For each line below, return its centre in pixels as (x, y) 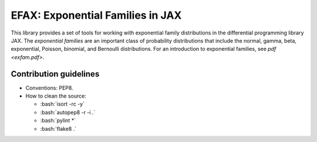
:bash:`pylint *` (58, 120)
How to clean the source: (56, 96)
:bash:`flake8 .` (58, 129)
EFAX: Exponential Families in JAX (96, 15)
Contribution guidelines (55, 74)
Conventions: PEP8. (49, 88)
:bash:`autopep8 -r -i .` (68, 112)
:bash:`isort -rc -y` (63, 104)
